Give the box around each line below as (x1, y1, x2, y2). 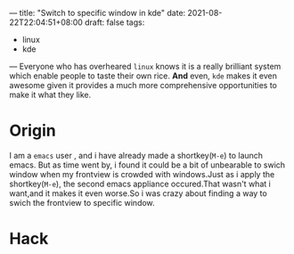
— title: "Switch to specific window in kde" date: (9, 8, 186, 18)
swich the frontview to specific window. (9, 197, 155, 208)
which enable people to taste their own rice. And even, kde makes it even (9, 70, 278, 81)
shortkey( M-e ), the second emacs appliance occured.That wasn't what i (9, 178, 272, 189)
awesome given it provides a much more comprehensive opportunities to (9, 80, 278, 90)
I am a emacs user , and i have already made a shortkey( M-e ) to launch (9, 150, 264, 160)
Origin (9, 120, 56, 141)
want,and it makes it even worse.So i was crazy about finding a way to (9, 187, 267, 199)
